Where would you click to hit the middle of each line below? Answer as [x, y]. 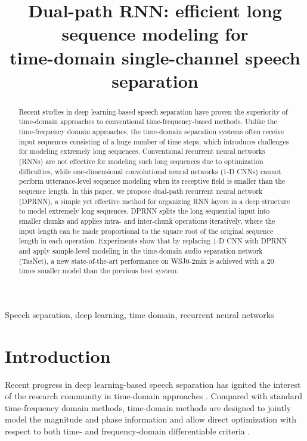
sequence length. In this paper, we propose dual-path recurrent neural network [141, 191]
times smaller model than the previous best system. [99, 271]
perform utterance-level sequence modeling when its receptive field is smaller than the [152, 181]
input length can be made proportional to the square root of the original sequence [146, 231]
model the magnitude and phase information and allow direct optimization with [151, 419]
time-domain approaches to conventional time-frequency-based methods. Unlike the [148, 121]
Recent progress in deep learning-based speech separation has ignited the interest [153, 384]
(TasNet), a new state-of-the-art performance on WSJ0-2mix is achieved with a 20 [146, 260]
